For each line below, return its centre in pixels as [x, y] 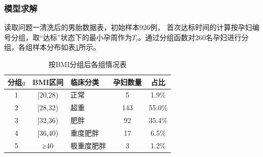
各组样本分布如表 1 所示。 [59, 47]
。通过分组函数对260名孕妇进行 [190, 37]
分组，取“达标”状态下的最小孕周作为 [71, 37]
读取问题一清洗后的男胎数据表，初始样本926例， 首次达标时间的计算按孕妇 [128, 27]
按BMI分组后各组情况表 [87, 64]
